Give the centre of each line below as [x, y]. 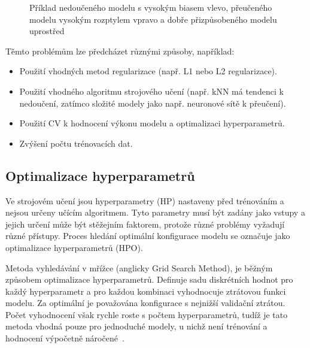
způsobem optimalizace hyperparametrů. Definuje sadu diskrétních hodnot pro [149, 279]
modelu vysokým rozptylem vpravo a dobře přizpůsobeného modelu [153, 19]
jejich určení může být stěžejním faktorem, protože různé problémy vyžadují [145, 224]
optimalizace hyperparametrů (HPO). [74, 247]
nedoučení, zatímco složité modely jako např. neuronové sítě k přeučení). [153, 103]
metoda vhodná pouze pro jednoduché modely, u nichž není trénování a [136, 326]
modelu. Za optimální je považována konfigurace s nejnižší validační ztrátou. [145, 303]
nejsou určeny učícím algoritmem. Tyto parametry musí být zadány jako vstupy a [155, 212]
